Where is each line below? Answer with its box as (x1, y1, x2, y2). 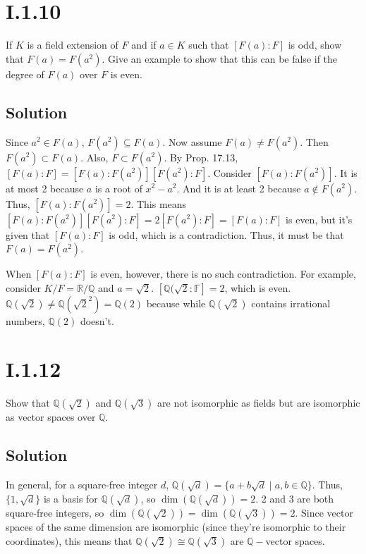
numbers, (6, 313, 45, 328)
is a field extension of (27, 37, 118, 52)
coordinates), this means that (6, 533, 133, 548)
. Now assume (162, 134, 222, 149)
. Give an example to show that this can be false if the (102, 51, 338, 66)
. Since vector (295, 505, 353, 520)
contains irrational (251, 295, 331, 310)
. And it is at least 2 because (176, 180, 301, 195)
